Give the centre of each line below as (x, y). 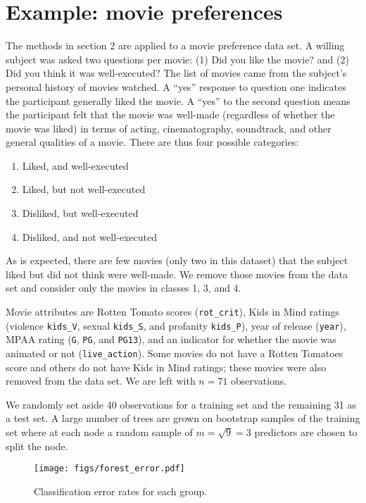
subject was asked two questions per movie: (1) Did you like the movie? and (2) (177, 59)
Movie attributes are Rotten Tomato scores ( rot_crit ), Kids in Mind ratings (172, 312)
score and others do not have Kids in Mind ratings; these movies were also (166, 367)
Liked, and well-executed (75, 165)
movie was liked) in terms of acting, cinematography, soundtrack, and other (169, 128)
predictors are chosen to (306, 432)
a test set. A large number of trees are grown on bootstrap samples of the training (183, 418)
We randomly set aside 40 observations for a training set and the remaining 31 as (181, 404)
